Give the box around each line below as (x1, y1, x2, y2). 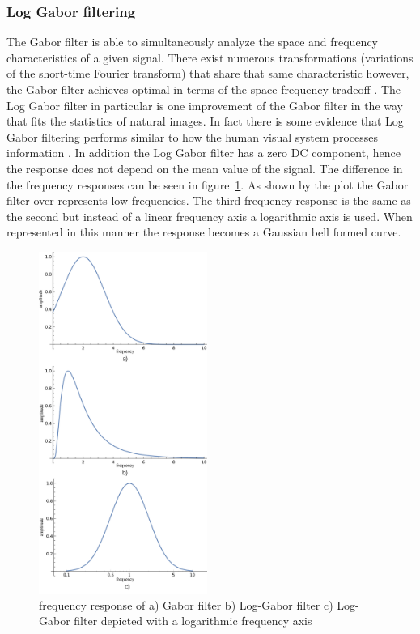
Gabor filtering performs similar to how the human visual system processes (6, 128, 379, 145)
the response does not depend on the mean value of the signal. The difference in (6, 160, 403, 177)
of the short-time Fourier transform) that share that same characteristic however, (6, 65, 409, 82)
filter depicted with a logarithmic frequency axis (74, 612, 312, 629)
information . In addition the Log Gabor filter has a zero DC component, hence (6, 144, 401, 161)
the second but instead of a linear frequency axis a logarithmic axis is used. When (6, 207, 413, 224)
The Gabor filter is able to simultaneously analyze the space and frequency (6, 33, 379, 50)
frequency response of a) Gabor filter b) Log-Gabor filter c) (39, 596, 333, 613)
